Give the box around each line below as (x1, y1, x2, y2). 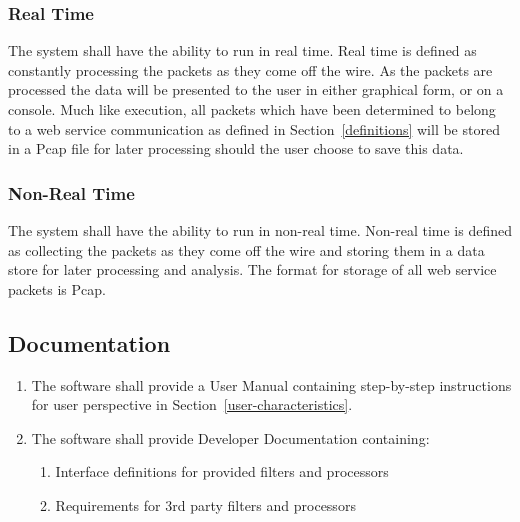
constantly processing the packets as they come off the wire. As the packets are (8, 59, 493, 80)
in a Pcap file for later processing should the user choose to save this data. (8, 138, 464, 159)
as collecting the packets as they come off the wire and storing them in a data (8, 239, 485, 260)
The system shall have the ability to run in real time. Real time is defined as (8, 40, 477, 61)
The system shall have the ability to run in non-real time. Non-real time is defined (8, 220, 513, 240)
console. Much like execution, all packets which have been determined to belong (8, 99, 496, 119)
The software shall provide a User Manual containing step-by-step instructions (31, 374, 512, 395)
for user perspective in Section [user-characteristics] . (31, 394, 353, 415)
